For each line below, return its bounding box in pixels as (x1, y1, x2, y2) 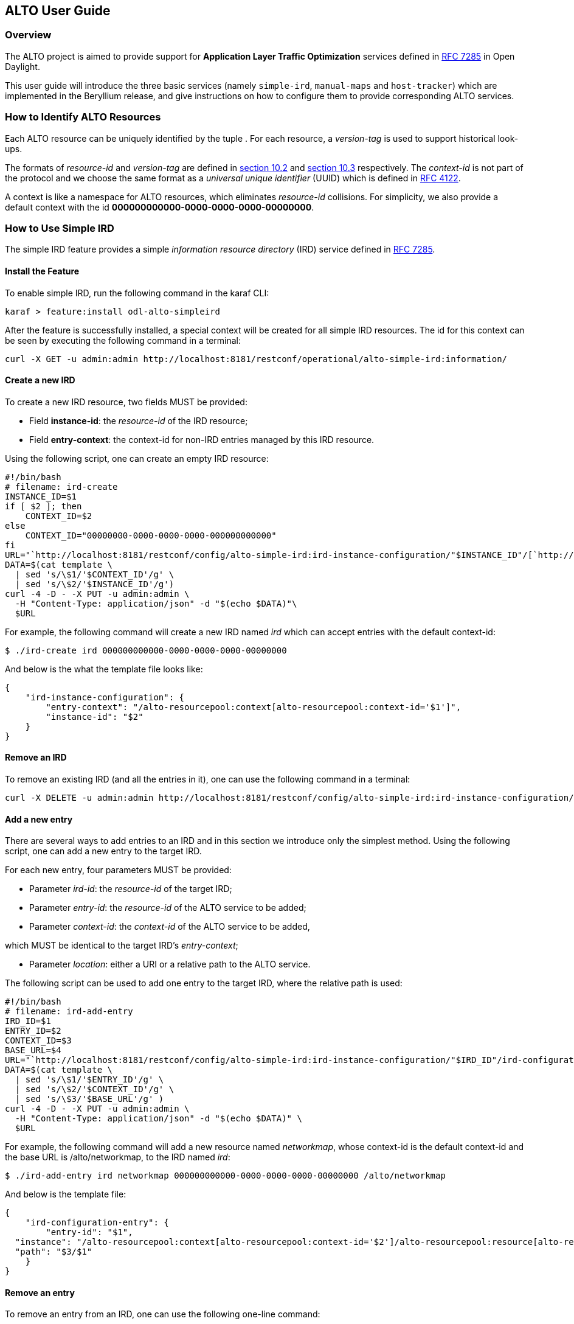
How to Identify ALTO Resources (5, 111, 161, 124)
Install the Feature (5, 265, 80, 276)
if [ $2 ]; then (5, 501, 82, 511)
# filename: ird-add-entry (5, 1006, 133, 1017)
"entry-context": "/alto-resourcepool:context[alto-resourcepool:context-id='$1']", (46, 702, 462, 712)
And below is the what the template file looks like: (5, 663, 203, 674)
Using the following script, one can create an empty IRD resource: (5, 453, 269, 464)
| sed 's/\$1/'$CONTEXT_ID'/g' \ (15, 569, 175, 579)
